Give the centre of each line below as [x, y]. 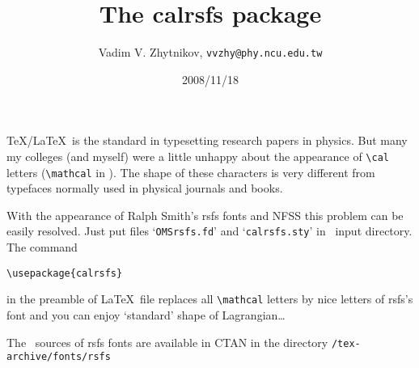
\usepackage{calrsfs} [65, 273]
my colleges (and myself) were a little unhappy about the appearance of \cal [198, 156]
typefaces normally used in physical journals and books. [145, 188]
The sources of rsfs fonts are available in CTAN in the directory [167, 342]
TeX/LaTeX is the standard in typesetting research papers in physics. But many [207, 140]
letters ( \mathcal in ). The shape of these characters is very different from [191, 172]
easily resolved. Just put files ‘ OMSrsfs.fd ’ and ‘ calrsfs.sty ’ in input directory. [209, 231]
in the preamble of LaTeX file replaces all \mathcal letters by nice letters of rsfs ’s [210, 299]
